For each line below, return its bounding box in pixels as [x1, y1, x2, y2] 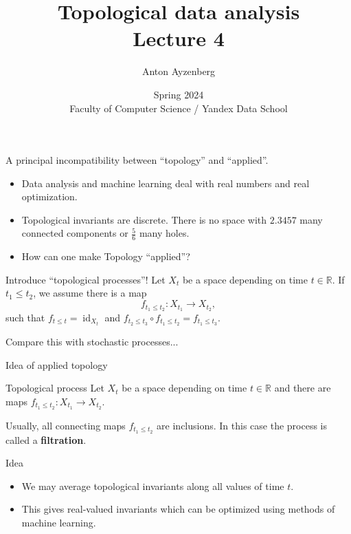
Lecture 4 [133, 24, 225, 52]
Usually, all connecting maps [5, 418, 126, 432]
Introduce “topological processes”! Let [5, 272, 166, 286]
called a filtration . [5, 432, 87, 447]
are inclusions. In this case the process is [157, 418, 328, 432]
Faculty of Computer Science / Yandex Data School [69, 100, 288, 115]
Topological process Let [5, 381, 104, 395]
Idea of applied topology [5, 357, 108, 372]
